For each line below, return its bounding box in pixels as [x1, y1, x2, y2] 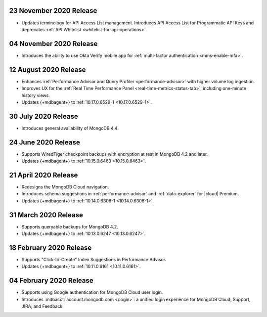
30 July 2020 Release [9, 112, 79, 121]
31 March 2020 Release [9, 211, 84, 219]
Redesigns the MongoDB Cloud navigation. [21, 184, 109, 190]
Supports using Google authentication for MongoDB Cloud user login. [21, 289, 163, 295]
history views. [21, 92, 50, 98]
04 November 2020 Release [9, 40, 98, 48]
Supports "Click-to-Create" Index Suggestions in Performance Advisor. [21, 256, 167, 262]
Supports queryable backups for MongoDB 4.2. [21, 224, 118, 229]
